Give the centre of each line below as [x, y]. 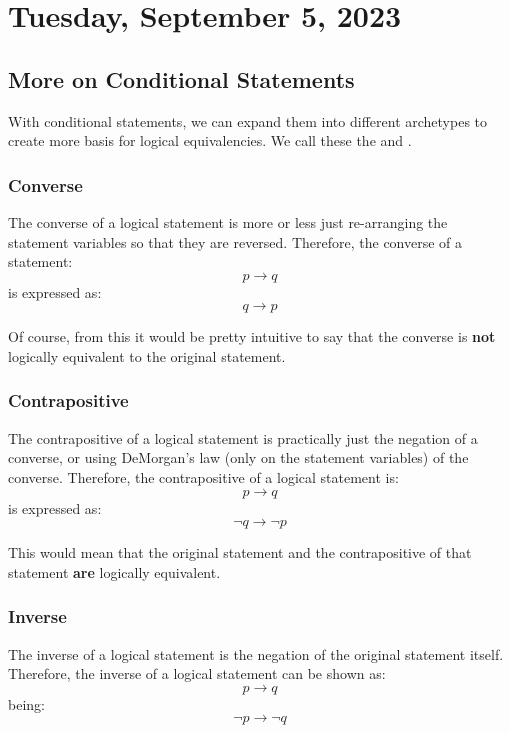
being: [26, 703]
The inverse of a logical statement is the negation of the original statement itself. [256, 653]
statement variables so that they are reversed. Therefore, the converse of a [235, 241]
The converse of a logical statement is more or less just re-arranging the [228, 221]
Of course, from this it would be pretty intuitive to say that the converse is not [252, 336]
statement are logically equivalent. [114, 571]
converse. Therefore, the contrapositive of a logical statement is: [203, 476]
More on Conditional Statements [181, 78]
